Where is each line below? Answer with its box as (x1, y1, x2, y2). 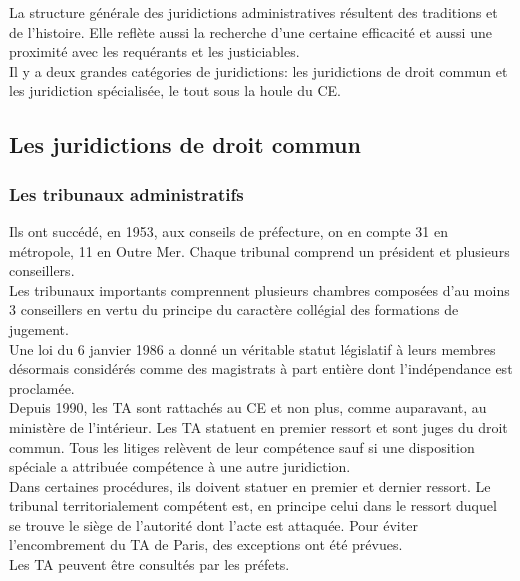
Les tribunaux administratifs (9, 181, 244, 206)
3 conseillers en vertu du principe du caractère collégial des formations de (9, 299, 459, 320)
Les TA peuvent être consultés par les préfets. (9, 554, 290, 575)
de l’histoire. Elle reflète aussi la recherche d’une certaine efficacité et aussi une (9, 21, 492, 42)
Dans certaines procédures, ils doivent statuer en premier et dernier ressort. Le (9, 475, 491, 496)
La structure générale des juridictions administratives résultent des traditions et (9, 2, 498, 22)
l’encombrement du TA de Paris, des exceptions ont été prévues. (9, 534, 403, 555)
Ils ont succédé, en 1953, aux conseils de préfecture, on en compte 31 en (9, 220, 448, 241)
